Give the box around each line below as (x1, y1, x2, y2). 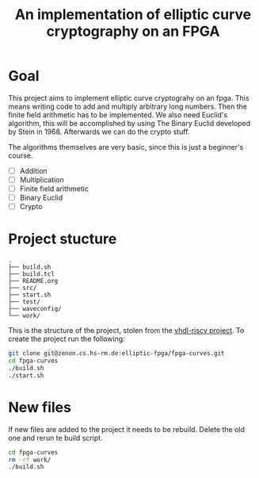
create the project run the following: (8, 335, 125, 344)
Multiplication (19, 175, 65, 184)
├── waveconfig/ (8, 305, 62, 313)
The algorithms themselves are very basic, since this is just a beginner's (8, 142, 244, 151)
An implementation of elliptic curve (14, 6, 252, 24)
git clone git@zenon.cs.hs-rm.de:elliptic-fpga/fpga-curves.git (8, 350, 225, 358)
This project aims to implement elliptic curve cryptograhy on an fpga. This (8, 93, 249, 102)
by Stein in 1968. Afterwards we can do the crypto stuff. (8, 127, 190, 136)
